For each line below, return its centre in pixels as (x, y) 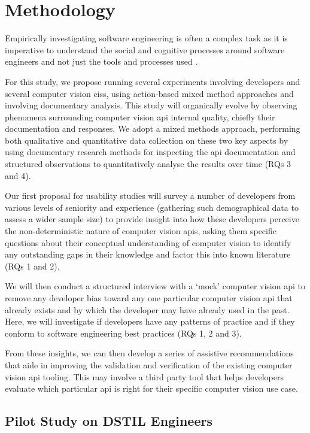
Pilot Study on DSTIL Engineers (109, 421)
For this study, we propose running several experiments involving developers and (153, 81)
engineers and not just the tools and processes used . (101, 61)
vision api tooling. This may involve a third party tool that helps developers (144, 376)
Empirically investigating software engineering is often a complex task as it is (146, 38)
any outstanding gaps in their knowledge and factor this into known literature (148, 254)
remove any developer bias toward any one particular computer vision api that (149, 298)
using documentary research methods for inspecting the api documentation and (150, 152)
